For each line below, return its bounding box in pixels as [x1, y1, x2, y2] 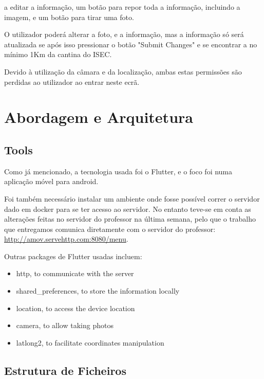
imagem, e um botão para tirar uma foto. [4, 11, 134, 22]
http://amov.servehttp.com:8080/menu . [4, 233, 128, 244]
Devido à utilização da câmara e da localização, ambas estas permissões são [4, 66, 242, 77]
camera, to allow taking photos [16, 320, 114, 331]
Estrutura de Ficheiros [4, 362, 126, 378]
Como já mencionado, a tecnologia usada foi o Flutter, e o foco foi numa [4, 166, 233, 176]
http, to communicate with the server [16, 268, 134, 279]
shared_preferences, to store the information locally [16, 285, 180, 296]
